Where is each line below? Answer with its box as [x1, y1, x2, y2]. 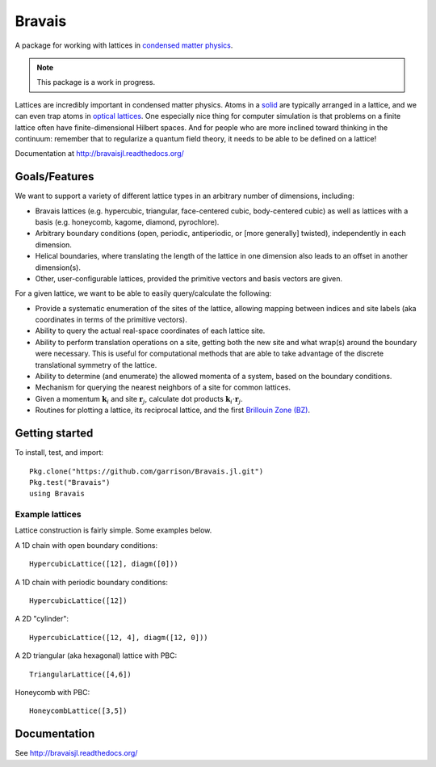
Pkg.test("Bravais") [29, 478, 111, 487]
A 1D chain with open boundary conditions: [15, 540, 157, 550]
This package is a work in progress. [36, 78, 156, 87]
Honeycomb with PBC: [15, 687, 90, 697]
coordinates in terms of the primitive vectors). [35, 315, 187, 325]
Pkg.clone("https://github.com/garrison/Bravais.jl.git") [29, 466, 264, 476]
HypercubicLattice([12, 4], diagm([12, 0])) [29, 633, 209, 642]
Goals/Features [15, 170, 94, 183]
